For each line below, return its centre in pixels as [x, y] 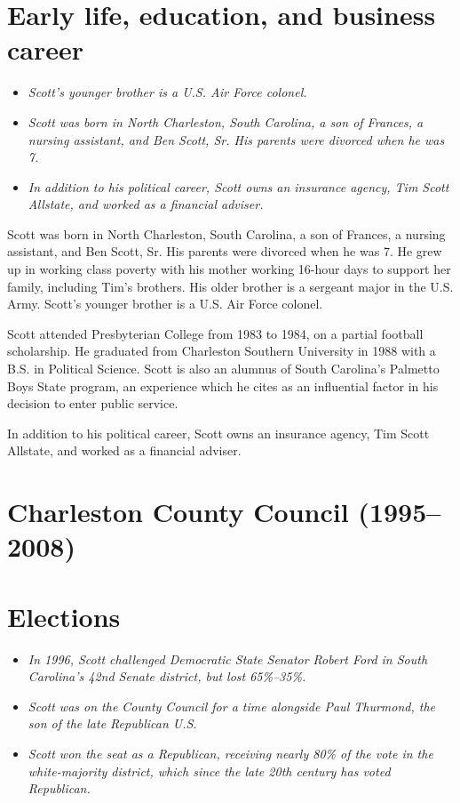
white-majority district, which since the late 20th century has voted [209, 771]
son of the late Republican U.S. [112, 723]
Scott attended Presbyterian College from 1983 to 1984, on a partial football [215, 333]
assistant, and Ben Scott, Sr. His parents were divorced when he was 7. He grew [225, 251]
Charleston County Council [178, 512]
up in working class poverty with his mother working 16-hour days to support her [229, 269]
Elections [64, 616]
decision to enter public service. [93, 403]
